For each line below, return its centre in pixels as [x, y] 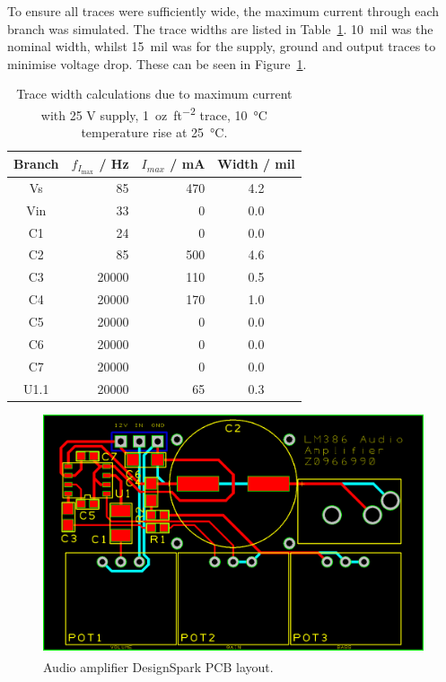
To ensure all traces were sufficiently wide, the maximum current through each [223, 11]
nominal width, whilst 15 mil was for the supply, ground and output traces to [222, 46]
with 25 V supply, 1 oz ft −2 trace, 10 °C [154, 113]
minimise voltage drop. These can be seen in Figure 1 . [157, 63]
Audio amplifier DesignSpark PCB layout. [158, 666]
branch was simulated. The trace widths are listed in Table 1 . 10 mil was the [220, 28]
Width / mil [256, 164]
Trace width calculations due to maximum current [154, 94]
